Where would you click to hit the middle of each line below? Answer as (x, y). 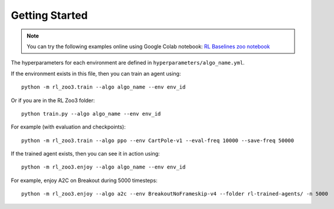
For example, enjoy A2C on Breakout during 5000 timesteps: (84, 180)
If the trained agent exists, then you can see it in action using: (85, 154)
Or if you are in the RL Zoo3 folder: (53, 100)
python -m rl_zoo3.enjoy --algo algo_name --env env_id (103, 167)
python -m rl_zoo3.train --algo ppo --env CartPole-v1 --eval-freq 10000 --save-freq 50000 (158, 140)
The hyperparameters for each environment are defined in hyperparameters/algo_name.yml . (128, 63)
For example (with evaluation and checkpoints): (68, 127)
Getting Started (49, 15)
